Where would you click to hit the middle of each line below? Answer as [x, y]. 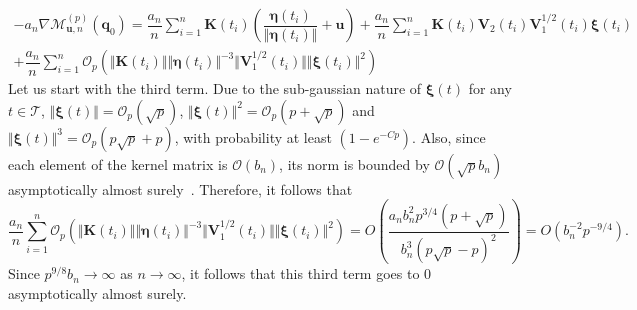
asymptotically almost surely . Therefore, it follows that [180, 188]
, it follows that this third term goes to [300, 273]
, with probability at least [253, 136]
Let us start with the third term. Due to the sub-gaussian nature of [215, 88]
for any [490, 88]
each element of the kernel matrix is [118, 163]
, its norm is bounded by [354, 163]
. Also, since [449, 136]
